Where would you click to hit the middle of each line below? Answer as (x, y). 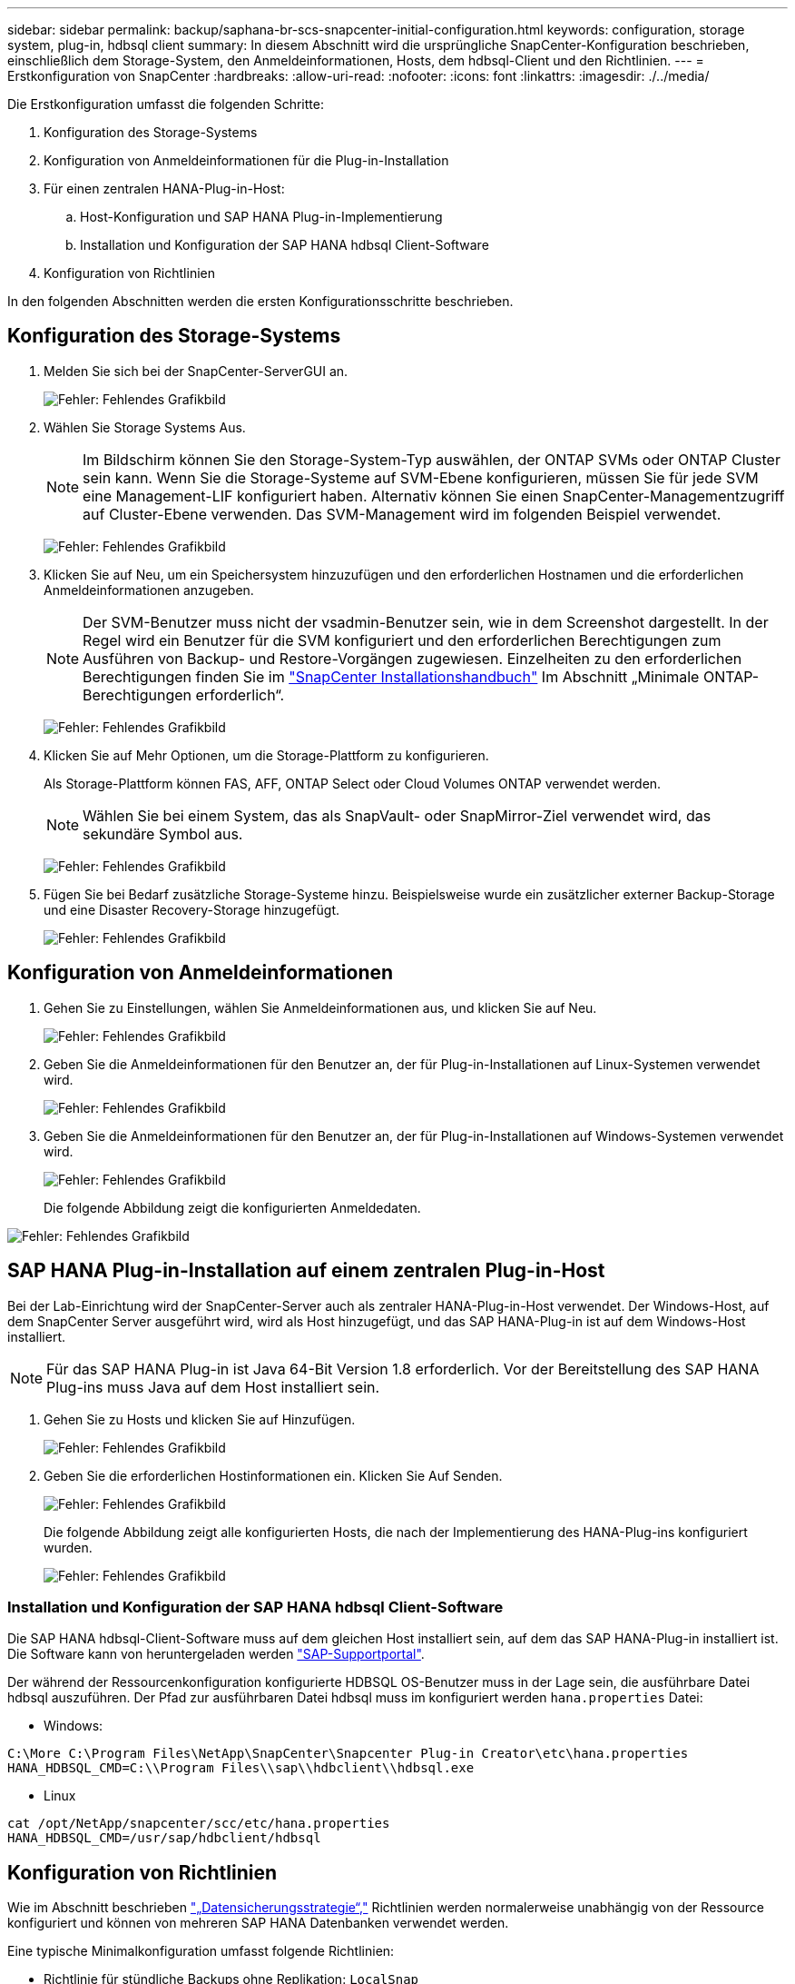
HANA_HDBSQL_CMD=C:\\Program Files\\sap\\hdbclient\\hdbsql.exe (241, 1768)
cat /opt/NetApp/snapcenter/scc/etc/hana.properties (199, 1824)
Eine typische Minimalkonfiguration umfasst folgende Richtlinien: (201, 1951)
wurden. (68, 1547)
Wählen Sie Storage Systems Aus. (145, 427)
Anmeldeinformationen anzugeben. (149, 590)
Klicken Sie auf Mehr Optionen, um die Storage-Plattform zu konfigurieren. (266, 755)
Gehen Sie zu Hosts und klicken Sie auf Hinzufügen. (200, 1419)
